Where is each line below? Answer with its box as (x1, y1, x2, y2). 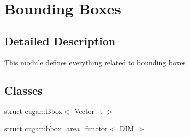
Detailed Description (4, 33, 116, 49)
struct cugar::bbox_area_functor (4, 123, 108, 133)
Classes (4, 82, 43, 98)
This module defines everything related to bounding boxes (4, 57, 186, 67)
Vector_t (74, 106, 103, 117)
